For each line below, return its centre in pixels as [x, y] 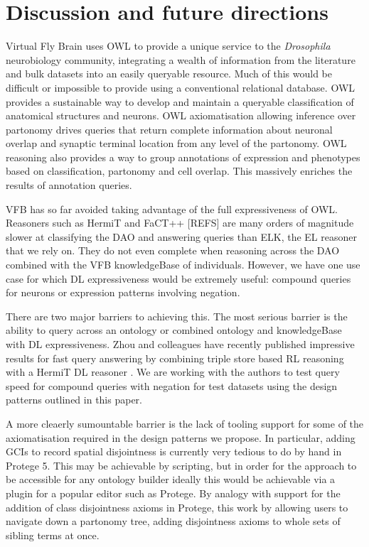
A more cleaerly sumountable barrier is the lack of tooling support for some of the [185, 423]
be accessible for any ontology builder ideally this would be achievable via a [171, 479]
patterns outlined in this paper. [74, 400]
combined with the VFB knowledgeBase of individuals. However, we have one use [183, 265]
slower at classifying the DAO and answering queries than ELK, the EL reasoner [181, 236]
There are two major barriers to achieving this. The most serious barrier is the [177, 316]
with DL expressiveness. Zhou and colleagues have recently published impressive [180, 344]
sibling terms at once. [53, 535]
